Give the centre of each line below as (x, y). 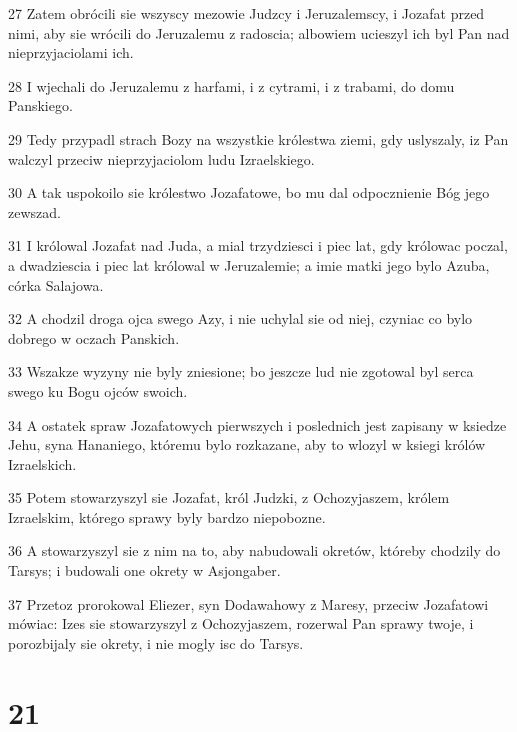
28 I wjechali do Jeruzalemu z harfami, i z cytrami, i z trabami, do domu (231, 85)
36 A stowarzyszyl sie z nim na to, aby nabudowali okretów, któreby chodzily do (254, 550)
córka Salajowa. (56, 284)
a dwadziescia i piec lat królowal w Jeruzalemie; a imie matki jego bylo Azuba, (249, 264)
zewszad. (34, 211)
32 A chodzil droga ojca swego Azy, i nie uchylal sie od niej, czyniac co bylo (240, 318)
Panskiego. (40, 105)
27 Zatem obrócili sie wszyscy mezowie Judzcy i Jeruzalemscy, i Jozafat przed (246, 13)
